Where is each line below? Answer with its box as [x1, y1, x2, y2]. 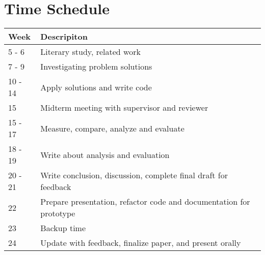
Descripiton [40, 30, 88, 43]
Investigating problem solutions [40, 60, 152, 73]
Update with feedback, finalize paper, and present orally [40, 237, 241, 249]
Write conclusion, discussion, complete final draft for [40, 169, 228, 181]
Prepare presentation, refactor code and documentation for [40, 196, 250, 208]
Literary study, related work [40, 46, 141, 58]
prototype [40, 207, 75, 219]
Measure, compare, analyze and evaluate [40, 122, 184, 134]
